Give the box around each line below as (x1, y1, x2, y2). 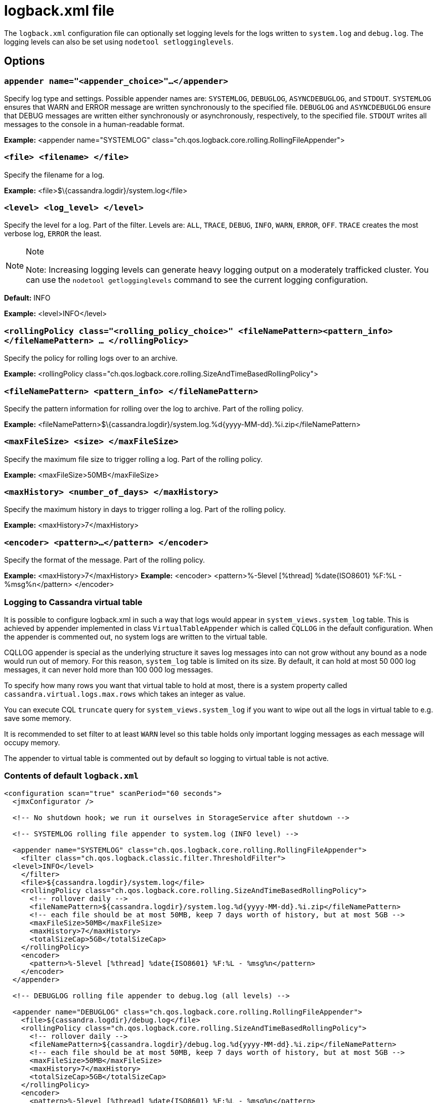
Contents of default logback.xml (4, 771, 139, 781)
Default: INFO (4, 293, 51, 303)
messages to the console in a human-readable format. (4, 119, 185, 129)
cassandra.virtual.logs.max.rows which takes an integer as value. (4, 689, 245, 698)
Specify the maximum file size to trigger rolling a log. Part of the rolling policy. (4, 454, 263, 463)
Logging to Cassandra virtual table (4, 597, 143, 607)
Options (4, 55, 45, 68)
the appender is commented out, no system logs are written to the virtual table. (4, 632, 268, 641)
